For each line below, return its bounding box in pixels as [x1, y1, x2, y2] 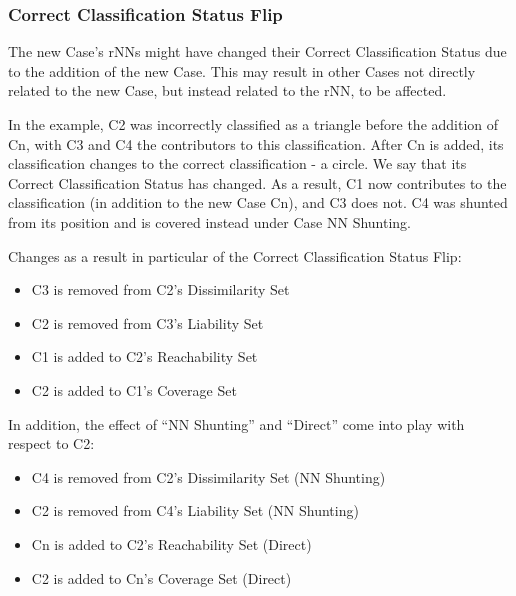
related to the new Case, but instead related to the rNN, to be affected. [8, 80, 447, 101]
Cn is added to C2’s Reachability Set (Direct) [31, 533, 312, 554]
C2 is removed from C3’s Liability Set [31, 312, 264, 333]
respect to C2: [8, 433, 95, 454]
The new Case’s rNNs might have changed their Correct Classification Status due [8, 41, 507, 62]
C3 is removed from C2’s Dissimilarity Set [31, 279, 290, 300]
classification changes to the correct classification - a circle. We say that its [8, 153, 467, 174]
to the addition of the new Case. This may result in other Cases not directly [8, 60, 476, 81]
